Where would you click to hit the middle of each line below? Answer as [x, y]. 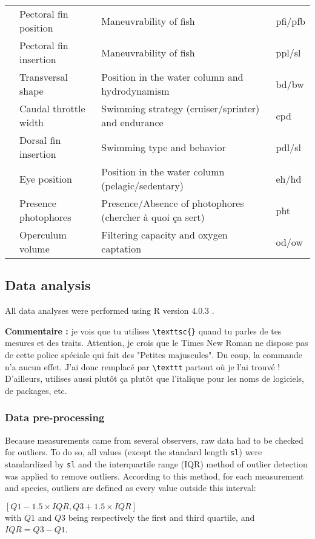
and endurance [132, 122]
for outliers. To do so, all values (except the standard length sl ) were [134, 452]
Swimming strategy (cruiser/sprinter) [181, 108]
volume [35, 249]
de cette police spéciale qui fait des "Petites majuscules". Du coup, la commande [154, 355]
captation [121, 249]
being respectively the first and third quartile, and [161, 517]
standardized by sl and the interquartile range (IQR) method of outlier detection [156, 463]
